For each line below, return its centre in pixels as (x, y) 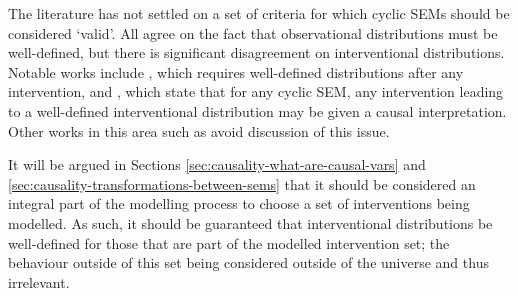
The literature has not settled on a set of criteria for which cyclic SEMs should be (259, 13)
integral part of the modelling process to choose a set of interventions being (239, 203)
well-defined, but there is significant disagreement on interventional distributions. (256, 52)
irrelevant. (39, 281)
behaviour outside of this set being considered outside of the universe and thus (248, 262)
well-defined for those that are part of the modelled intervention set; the (229, 242)
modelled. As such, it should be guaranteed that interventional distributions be (250, 222)
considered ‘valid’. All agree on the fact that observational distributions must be (253, 32)
